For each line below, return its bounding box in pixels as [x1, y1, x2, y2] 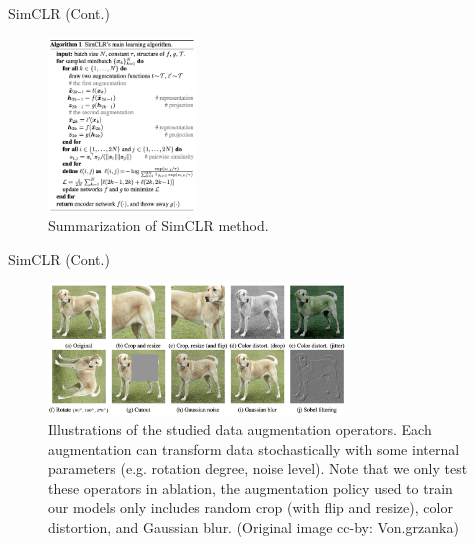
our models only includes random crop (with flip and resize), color [48, 497, 453, 518]
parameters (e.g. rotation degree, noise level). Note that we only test [48, 458, 468, 479]
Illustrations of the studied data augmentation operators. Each [48, 419, 432, 440]
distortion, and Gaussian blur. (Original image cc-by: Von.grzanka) [48, 517, 459, 538]
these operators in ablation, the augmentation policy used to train [48, 477, 453, 498]
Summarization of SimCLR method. [48, 215, 269, 236]
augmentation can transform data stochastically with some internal [48, 438, 460, 459]
